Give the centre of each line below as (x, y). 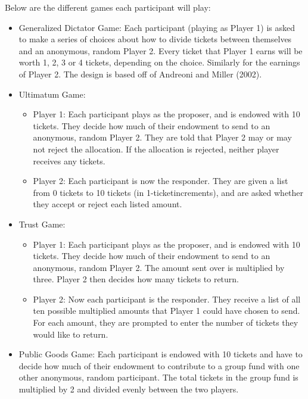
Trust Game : (42, 224)
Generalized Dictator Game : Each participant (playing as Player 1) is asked (157, 27)
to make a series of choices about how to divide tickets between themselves (155, 39)
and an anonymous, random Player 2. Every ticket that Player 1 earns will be (161, 50)
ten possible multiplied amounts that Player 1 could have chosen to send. (167, 311)
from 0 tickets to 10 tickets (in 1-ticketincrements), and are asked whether (168, 192)
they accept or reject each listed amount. (108, 204)
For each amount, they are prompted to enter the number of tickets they (166, 322)
